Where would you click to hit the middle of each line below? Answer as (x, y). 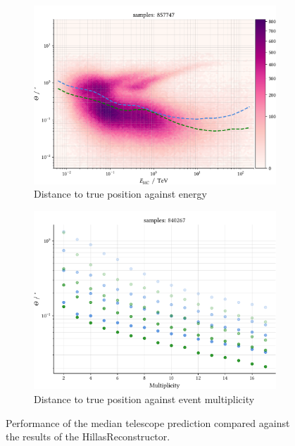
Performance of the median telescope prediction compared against (148, 422)
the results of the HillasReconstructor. (88, 437)
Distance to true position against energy (120, 194)
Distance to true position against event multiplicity (144, 399)
